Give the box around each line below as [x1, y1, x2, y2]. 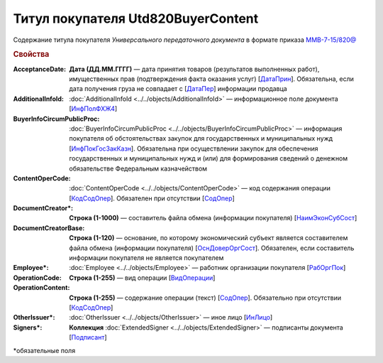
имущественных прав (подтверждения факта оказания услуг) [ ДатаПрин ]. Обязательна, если [69, 75, 355, 83]
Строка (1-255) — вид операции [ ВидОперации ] [69, 273, 216, 282]
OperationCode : [13, 273, 62, 282]
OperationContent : [13, 283, 70, 292]
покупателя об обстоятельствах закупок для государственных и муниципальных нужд [69, 134, 333, 143]
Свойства [13, 50, 50, 60]
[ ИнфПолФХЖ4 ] [69, 104, 118, 113]
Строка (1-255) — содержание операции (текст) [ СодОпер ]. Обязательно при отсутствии [69, 293, 342, 302]
